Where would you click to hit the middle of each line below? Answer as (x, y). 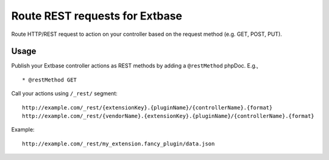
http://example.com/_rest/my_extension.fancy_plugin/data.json (119, 144)
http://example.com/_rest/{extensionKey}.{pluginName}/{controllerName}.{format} (147, 107)
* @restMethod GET (50, 80)
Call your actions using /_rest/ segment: (65, 94)
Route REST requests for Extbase (97, 16)
